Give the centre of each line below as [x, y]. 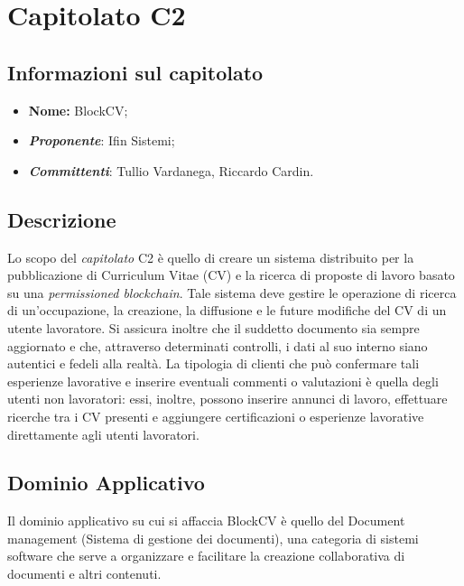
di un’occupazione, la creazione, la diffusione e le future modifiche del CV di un [227, 310]
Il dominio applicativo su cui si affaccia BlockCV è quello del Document [206, 521]
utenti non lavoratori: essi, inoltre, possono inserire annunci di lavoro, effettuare [227, 399]
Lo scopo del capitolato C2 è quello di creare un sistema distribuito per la [211, 257]
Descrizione [62, 219]
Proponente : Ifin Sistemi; [102, 140]
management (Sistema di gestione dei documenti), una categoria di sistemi [213, 538]
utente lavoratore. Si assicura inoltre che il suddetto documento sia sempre [213, 327]
